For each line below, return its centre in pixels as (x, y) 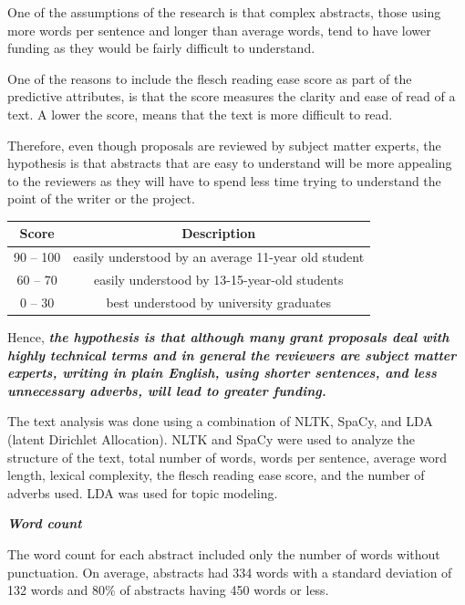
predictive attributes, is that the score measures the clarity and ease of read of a (232, 96)
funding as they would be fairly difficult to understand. (161, 48)
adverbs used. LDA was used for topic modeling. (143, 492)
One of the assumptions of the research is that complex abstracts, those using (224, 12)
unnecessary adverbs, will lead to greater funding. (167, 390)
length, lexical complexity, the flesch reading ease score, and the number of (216, 475)
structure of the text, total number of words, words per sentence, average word (227, 457)
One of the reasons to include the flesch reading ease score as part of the (210, 78)
